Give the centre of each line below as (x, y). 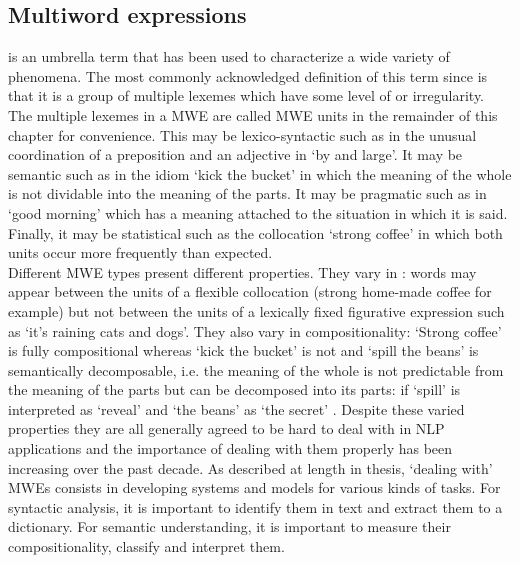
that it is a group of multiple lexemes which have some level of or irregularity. (246, 95)
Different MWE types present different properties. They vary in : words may (242, 271)
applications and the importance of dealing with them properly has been (230, 448)
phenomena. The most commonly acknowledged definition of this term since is (248, 75)
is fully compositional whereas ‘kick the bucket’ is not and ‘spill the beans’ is (243, 350)
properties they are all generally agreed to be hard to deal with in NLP (226, 428)
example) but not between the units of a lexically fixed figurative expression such (256, 310)
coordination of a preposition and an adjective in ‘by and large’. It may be (235, 154)
